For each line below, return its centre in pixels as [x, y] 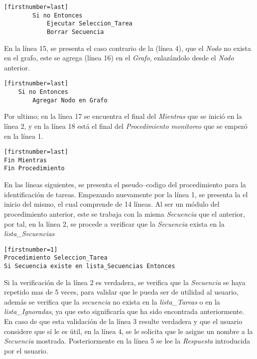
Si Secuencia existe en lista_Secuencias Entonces [90, 266]
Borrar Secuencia [75, 32]
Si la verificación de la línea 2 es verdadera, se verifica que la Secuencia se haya [125, 282]
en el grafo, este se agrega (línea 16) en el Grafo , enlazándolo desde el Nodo [119, 58]
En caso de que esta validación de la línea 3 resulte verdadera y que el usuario [123, 321]
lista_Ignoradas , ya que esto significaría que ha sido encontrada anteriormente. [124, 311]
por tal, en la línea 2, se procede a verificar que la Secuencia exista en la [114, 223]
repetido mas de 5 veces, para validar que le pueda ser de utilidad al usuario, [121, 292]
